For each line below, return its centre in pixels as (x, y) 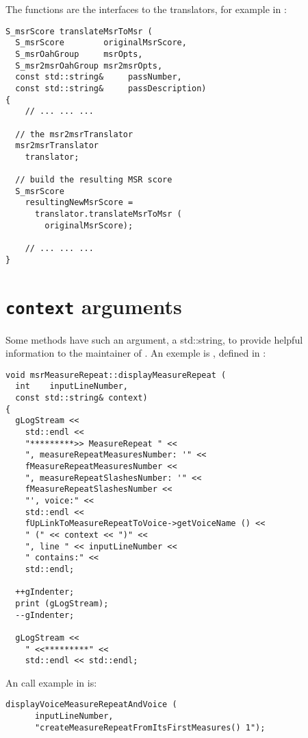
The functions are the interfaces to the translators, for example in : (146, 9)
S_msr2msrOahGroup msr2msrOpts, (89, 66)
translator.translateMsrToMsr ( (108, 214)
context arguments (94, 306)
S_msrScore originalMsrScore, (101, 43)
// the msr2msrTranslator (74, 134)
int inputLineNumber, (72, 386)
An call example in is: (51, 682)
